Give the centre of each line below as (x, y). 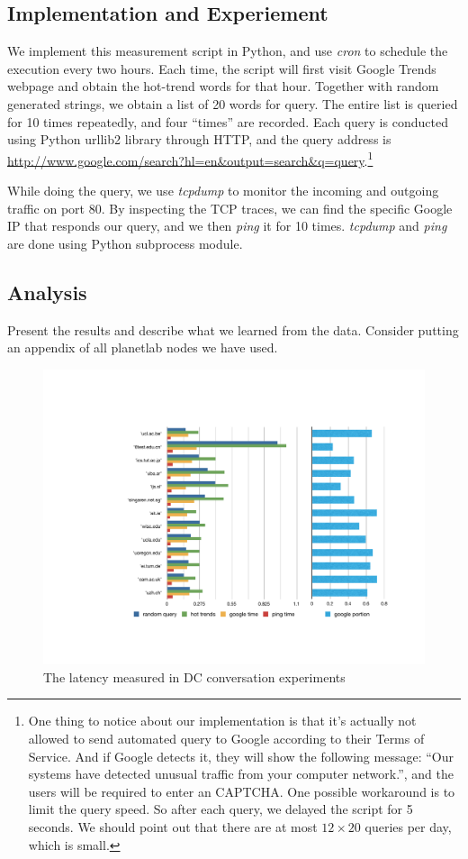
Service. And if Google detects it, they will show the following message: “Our (241, 756)
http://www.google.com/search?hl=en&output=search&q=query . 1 (190, 159)
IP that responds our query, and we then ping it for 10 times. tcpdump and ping (227, 226)
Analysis (47, 292)
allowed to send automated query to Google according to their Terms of (226, 739)
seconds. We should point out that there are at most (173, 827)
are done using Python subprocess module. (125, 243)
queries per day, (408, 827)
